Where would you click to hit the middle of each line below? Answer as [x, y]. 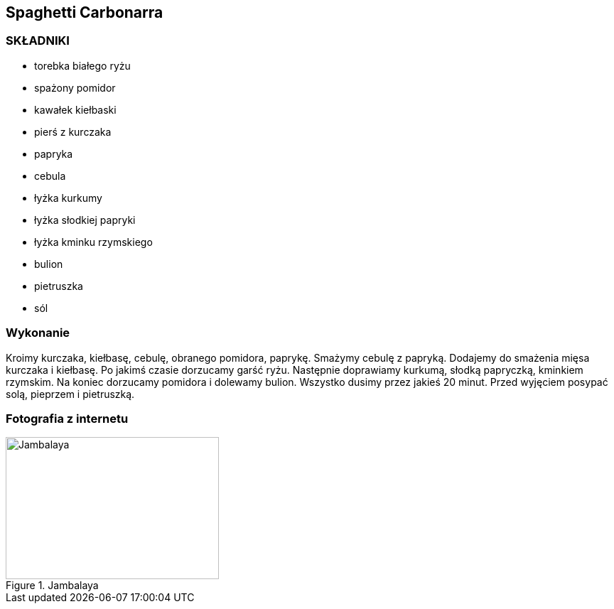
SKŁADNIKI [38, 41]
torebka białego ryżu [82, 65]
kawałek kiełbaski [75, 109]
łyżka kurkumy [68, 198]
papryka [54, 153]
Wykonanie [38, 333]
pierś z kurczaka [73, 131]
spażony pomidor [75, 87]
